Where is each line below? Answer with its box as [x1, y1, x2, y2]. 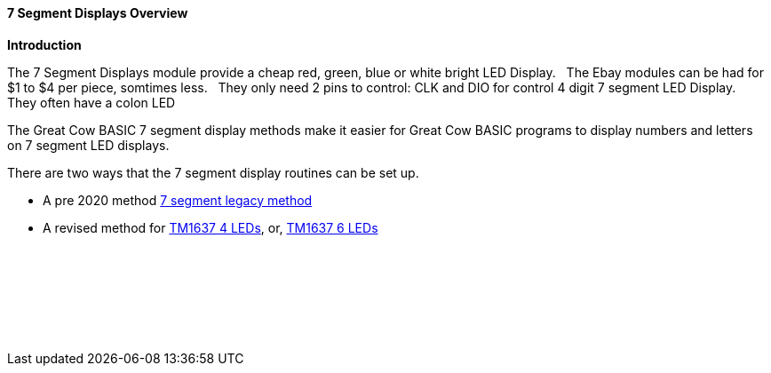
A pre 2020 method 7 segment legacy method [43, 192, 313, 208]
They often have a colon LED [7, 94, 176, 110]
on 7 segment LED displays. [7, 137, 170, 153]
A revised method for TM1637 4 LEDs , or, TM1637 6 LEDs [43, 219, 378, 235]
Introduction [7, 36, 82, 52]
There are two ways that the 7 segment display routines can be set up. [7, 164, 419, 180]
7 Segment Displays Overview [7, 5, 188, 20]
